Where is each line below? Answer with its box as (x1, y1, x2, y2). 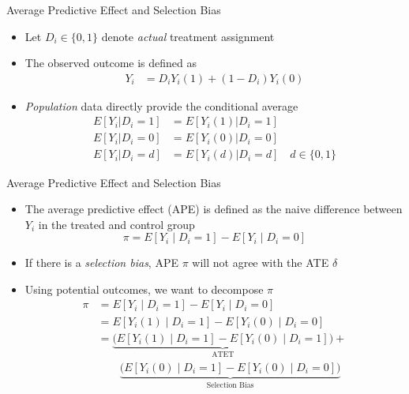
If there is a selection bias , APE (24, 254, 178, 271)
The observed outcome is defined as (24, 54, 197, 71)
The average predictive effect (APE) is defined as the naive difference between (24, 201, 403, 217)
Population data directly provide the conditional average (24, 97, 298, 114)
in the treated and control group (38, 216, 195, 232)
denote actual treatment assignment (101, 28, 275, 44)
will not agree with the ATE (192, 254, 329, 271)
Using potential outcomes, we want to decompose (24, 280, 264, 297)
